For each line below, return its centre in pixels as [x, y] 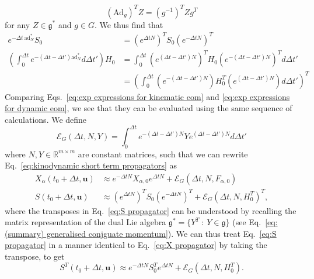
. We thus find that [129, 24]
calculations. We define [46, 119]
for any [18, 24]
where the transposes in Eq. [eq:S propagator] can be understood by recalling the [151, 210]
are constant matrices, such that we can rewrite [163, 154]
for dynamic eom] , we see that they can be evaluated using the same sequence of [149, 108]
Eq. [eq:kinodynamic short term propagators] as [91, 165]
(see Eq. [247, 222]
